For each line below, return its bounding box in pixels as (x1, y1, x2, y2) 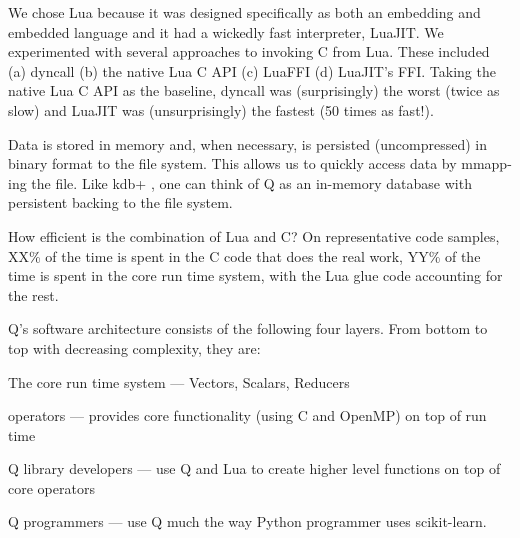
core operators (8, 477, 95, 498)
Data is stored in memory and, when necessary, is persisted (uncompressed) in (8, 133, 487, 154)
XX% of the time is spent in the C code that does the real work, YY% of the (8, 245, 481, 266)
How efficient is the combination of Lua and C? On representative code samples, (8, 225, 500, 246)
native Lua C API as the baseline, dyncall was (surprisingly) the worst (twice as (8, 80, 500, 101)
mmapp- (461, 153, 512, 174)
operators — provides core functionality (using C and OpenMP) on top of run (8, 405, 487, 426)
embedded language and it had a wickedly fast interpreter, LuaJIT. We (8, 21, 444, 42)
